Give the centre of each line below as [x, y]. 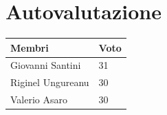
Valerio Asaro [39, 100]
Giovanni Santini [46, 65]
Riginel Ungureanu [50, 82]
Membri [30, 47]
